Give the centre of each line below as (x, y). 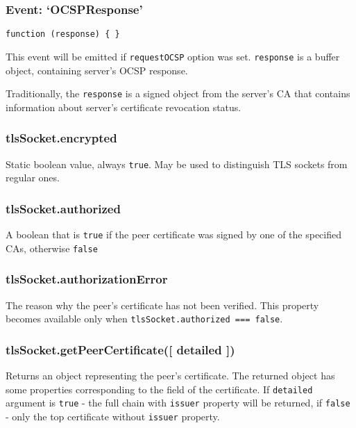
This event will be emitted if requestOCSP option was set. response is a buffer (173, 56)
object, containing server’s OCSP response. (97, 70)
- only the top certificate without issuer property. (113, 416)
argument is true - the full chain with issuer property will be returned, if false (178, 403)
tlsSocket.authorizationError (87, 279)
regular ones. (33, 178)
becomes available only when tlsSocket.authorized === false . (144, 319)
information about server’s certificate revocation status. (124, 107)
